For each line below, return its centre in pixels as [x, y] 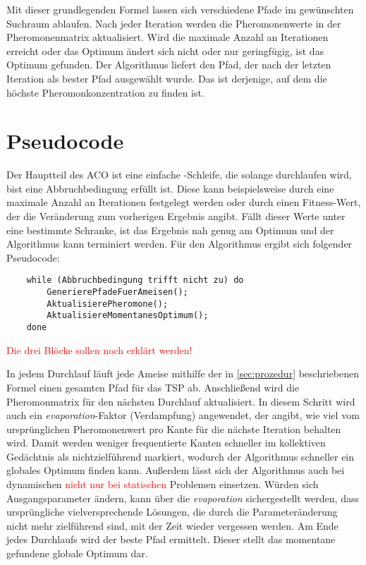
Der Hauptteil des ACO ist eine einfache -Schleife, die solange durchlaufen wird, [179, 175]
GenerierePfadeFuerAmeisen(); [117, 292]
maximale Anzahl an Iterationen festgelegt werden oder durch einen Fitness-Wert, [184, 202]
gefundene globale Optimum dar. [77, 553]
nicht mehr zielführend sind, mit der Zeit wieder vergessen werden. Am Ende [172, 525]
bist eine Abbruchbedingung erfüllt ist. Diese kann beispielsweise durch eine [170, 188]
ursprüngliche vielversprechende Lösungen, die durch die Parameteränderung [172, 512]
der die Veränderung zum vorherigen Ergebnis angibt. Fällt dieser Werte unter [176, 216]
